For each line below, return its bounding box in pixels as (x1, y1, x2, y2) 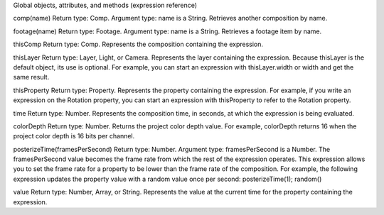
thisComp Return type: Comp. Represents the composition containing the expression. (13, 40, 263, 49)
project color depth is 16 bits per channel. (13, 132, 135, 140)
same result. (13, 73, 50, 82)
